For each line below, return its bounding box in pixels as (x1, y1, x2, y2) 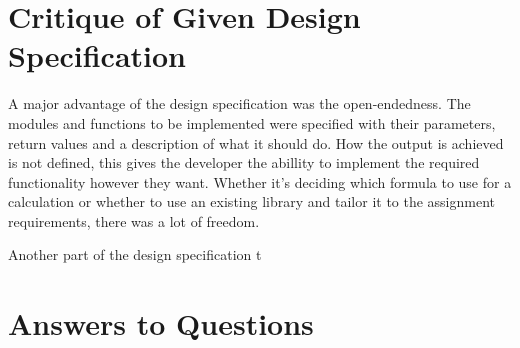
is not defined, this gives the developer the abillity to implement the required (8, 152, 480, 173)
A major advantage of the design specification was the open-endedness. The (8, 93, 471, 114)
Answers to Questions (8, 303, 314, 344)
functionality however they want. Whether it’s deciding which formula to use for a (8, 171, 512, 192)
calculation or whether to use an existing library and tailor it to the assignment (8, 191, 496, 212)
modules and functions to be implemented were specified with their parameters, (8, 112, 496, 133)
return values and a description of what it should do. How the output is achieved (8, 132, 504, 153)
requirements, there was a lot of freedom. (8, 210, 260, 231)
